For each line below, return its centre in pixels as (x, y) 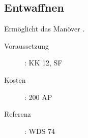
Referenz (18, 114)
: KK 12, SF (43, 63)
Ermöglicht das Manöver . (45, 29)
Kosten (15, 79)
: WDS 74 (40, 131)
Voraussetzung (27, 45)
